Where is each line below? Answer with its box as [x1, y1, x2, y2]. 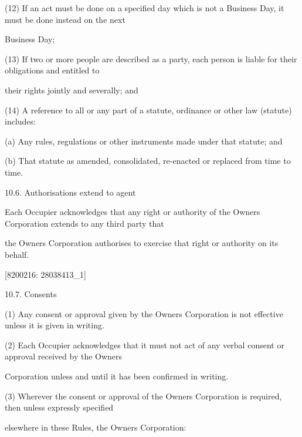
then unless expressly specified [5, 401, 114, 414]
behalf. [5, 248, 29, 260]
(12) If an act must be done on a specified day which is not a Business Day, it [5, 2, 284, 14]
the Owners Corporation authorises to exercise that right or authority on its [5, 237, 279, 249]
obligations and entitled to [5, 64, 100, 76]
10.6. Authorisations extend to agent [5, 186, 136, 198]
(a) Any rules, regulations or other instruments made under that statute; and [5, 135, 283, 147]
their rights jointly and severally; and [5, 83, 138, 96]
